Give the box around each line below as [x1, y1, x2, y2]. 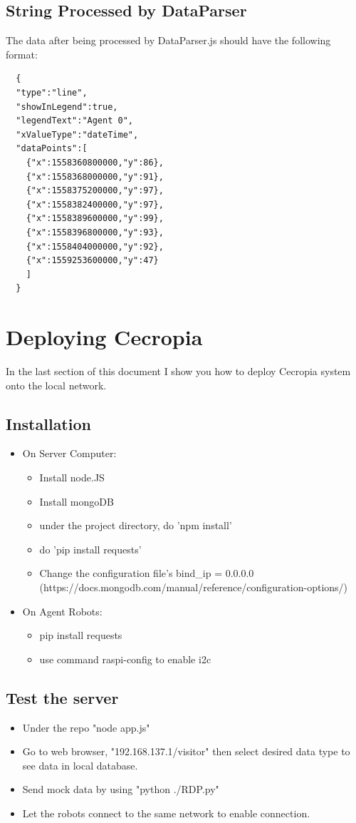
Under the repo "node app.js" [22, 720, 150, 735]
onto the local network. [6, 377, 107, 392]
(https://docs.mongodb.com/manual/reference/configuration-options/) [39, 579, 348, 594]
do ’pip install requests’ [39, 541, 142, 556]
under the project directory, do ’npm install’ [39, 518, 232, 533]
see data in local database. [22, 757, 138, 772]
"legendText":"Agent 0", [16, 116, 133, 126]
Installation [6, 412, 91, 434]
